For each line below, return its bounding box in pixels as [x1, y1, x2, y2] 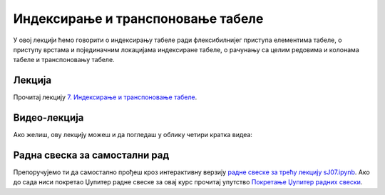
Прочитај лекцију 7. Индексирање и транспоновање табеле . [13, 93, 197, 101]
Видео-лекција [13, 111, 84, 124]
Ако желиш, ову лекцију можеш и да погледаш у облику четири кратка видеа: [13, 131, 253, 139]
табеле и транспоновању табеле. [13, 56, 115, 64]
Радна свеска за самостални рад [13, 149, 170, 161]
